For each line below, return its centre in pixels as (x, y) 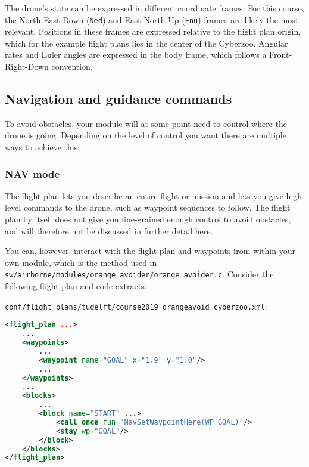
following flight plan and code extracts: (76, 286)
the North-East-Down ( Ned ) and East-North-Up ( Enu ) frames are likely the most (152, 19)
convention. (72, 67)
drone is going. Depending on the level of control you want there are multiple (146, 135)
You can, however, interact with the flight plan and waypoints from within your (150, 251)
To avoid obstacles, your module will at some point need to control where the (146, 123)
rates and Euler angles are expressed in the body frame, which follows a (136, 55)
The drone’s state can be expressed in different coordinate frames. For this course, (154, 8)
